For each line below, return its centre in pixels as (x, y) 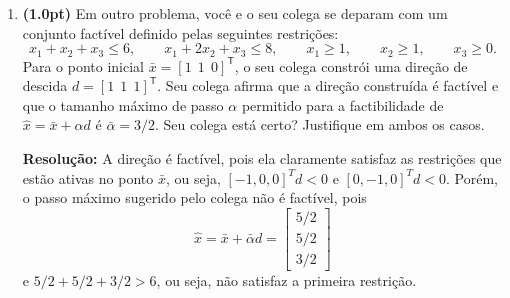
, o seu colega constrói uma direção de (351, 65)
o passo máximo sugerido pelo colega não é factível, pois (194, 197)
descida (45, 85)
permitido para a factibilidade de (342, 104)
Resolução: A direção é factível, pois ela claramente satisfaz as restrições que (262, 158)
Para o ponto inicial (83, 65)
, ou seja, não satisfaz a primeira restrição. (286, 279)
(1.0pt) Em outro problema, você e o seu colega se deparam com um (235, 13)
